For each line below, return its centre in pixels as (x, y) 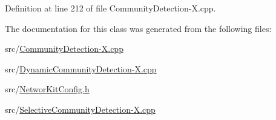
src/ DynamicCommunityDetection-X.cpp (81, 68)
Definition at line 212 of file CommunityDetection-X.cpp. (110, 8)
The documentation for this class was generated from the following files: (138, 28)
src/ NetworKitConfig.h (47, 89)
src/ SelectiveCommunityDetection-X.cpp (80, 109)
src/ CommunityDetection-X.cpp (64, 49)
